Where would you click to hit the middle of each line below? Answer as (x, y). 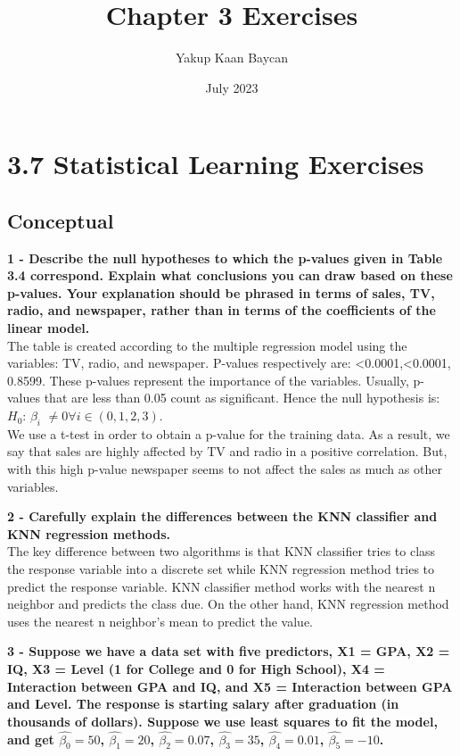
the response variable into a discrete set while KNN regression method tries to (221, 569)
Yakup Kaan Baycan (232, 58)
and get (31, 739)
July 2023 (232, 87)
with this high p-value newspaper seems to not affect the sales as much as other (225, 469)
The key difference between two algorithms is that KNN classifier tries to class (222, 551)
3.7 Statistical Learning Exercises (216, 164)
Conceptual (61, 220)
